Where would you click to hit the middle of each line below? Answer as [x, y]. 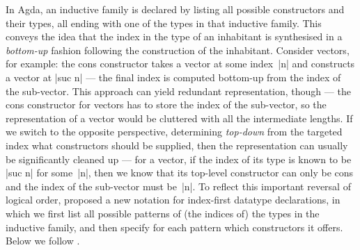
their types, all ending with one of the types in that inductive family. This [164, 23]
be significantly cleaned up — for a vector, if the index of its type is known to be [179, 159]
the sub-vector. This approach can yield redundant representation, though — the [178, 91]
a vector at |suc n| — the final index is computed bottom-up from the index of [173, 77]
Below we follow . [43, 241]
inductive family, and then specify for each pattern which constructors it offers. [174, 227]
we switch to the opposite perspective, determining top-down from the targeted [174, 132]
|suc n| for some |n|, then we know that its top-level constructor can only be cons [180, 173]
